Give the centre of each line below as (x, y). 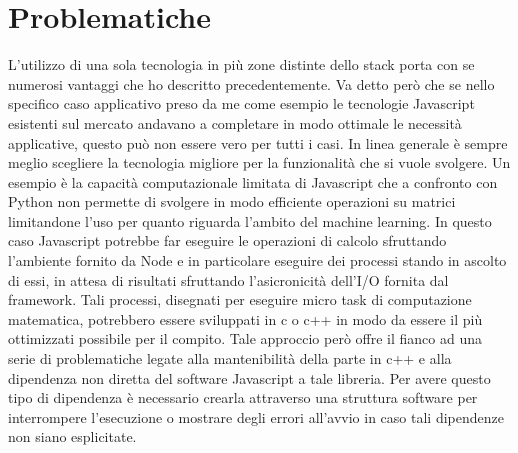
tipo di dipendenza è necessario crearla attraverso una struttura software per (243, 397)
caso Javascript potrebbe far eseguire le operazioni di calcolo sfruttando (227, 240)
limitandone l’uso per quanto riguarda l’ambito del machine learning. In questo (250, 220)
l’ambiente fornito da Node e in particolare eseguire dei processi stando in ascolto (257, 260)
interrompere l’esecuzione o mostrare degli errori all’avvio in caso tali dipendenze (256, 416)
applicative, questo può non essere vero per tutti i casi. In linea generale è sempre (258, 142)
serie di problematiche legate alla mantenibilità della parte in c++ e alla (230, 358)
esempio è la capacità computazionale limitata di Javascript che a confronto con (253, 181)
